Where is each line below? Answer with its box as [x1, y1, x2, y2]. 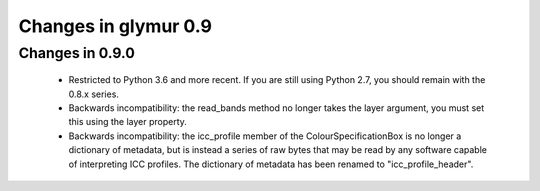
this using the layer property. [68, 116, 187, 128]
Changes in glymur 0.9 [18, 15, 212, 37]
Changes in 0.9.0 [18, 44, 135, 62]
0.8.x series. [68, 88, 120, 100]
